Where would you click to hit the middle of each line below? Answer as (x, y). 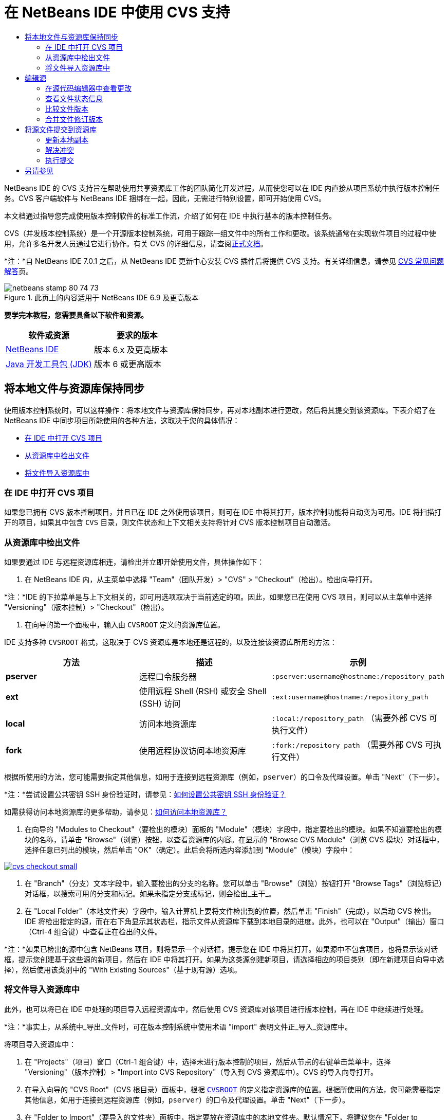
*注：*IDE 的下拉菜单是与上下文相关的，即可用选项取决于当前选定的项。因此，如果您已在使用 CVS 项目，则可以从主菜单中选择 (218, 597)
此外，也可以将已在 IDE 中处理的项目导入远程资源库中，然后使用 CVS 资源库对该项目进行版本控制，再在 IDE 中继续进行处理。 (216, 1009)
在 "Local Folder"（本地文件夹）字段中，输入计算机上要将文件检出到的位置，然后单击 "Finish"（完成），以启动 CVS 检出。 (230, 911)
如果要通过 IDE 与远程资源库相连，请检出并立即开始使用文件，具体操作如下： (134, 562)
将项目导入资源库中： (40, 1044)
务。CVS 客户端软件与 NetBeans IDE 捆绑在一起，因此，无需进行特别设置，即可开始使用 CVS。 (165, 198)
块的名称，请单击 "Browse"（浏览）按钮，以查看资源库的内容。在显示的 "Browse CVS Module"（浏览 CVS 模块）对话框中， (234, 840)
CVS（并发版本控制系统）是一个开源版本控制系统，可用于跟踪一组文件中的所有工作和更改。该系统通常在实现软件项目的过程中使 (220, 233)
